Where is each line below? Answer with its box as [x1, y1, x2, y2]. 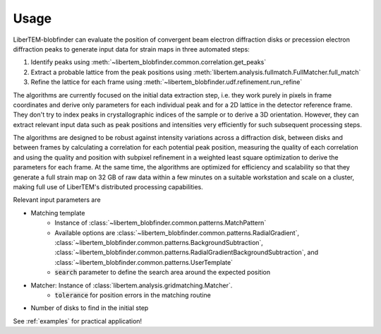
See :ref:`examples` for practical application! [13, 316, 143, 325]
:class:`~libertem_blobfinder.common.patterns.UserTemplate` [54, 258, 233, 266]
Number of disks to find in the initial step [30, 304, 149, 312]
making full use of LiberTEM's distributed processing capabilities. [13, 183, 204, 191]
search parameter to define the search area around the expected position [54, 268, 271, 277]
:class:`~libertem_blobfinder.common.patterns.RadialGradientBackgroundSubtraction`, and [54, 248, 319, 257]
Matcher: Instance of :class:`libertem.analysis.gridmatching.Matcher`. [30, 281, 233, 290]
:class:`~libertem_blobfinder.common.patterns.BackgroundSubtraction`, [54, 238, 264, 246]
